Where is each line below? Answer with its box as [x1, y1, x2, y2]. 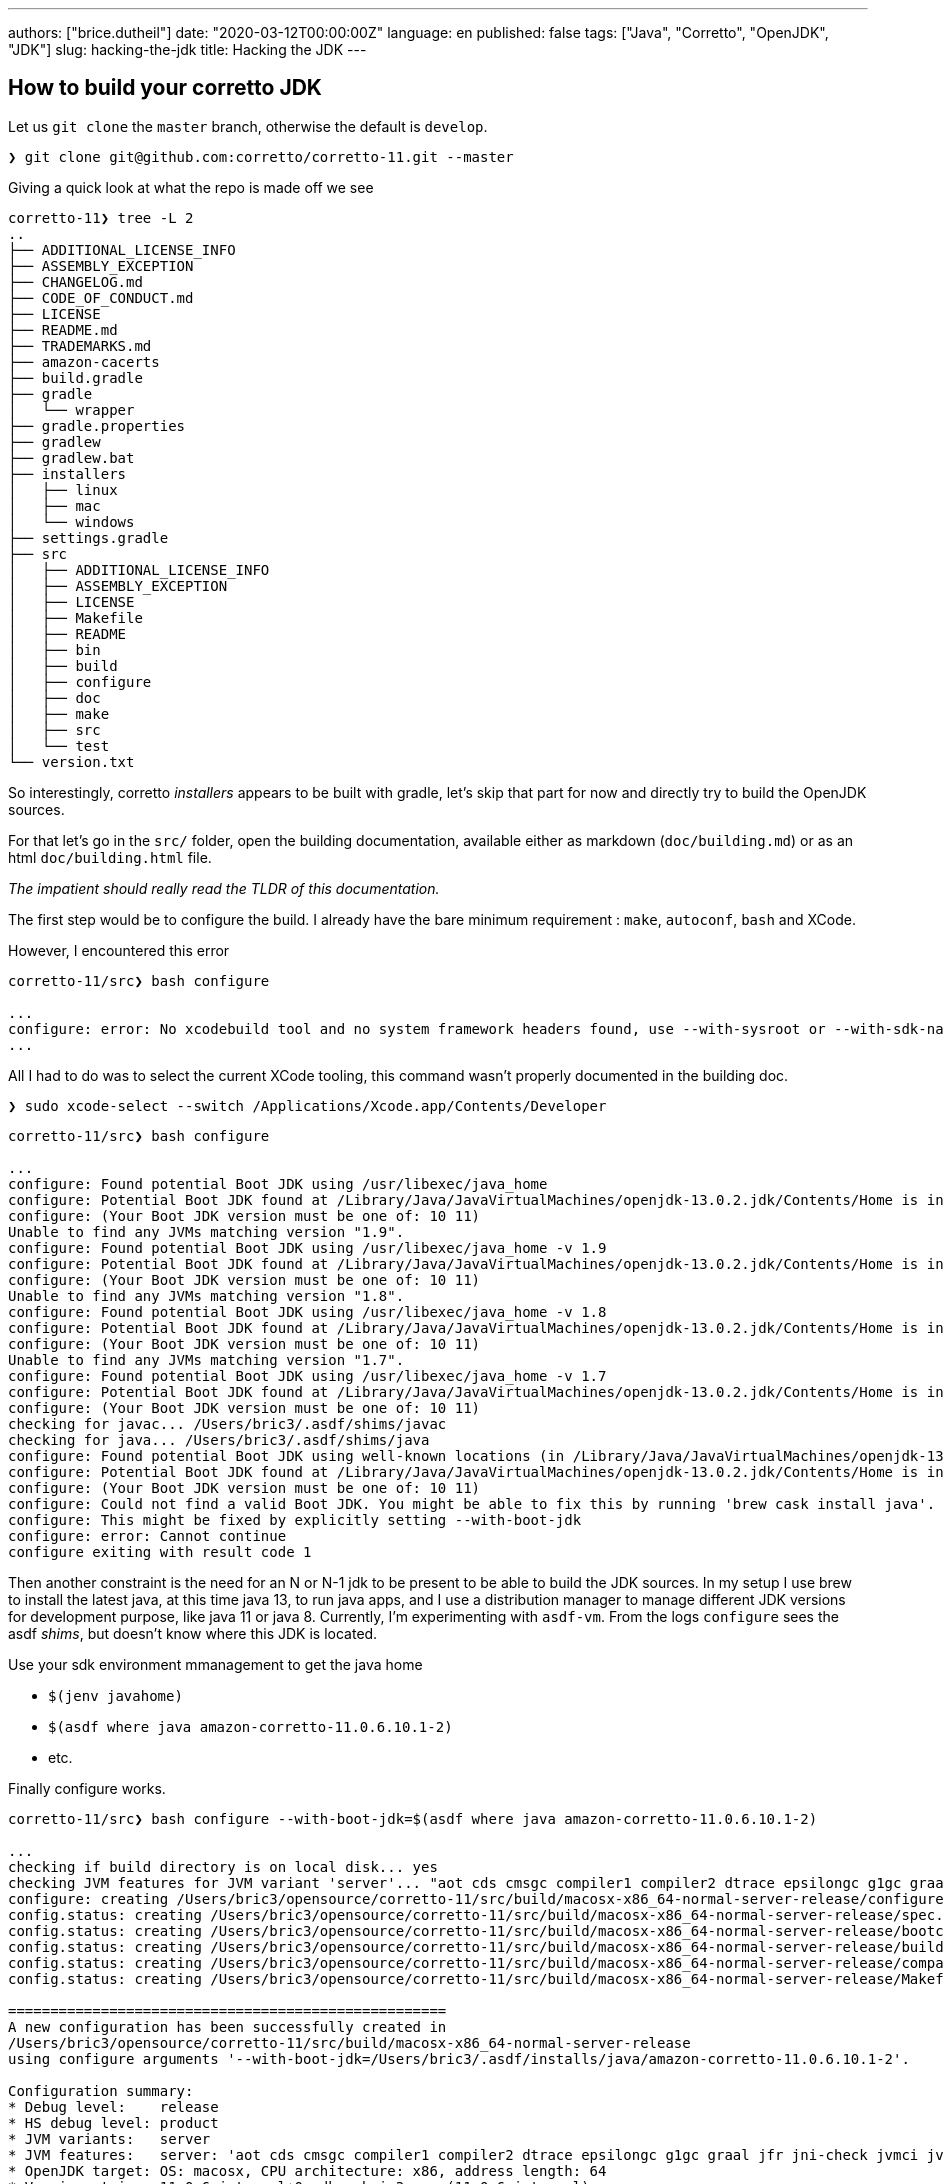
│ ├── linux [8, 481, 118, 498]
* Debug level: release [8, 2098, 219, 2115]
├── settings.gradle [8, 529, 169, 546]
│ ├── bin [8, 641, 101, 658]
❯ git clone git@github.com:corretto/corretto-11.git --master [8, 148, 514, 165]
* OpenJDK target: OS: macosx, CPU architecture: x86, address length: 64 [8, 2162, 607, 2179]
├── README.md [8, 321, 118, 338]
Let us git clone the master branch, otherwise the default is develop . [8, 117, 488, 135]
